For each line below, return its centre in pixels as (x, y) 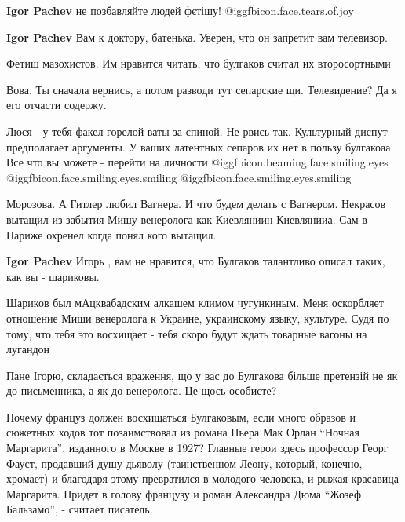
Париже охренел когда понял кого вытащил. (111, 234)
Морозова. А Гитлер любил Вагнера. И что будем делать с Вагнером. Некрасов (196, 204)
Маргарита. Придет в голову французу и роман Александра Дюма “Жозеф (184, 493)
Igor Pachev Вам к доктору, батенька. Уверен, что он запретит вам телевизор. (197, 37)
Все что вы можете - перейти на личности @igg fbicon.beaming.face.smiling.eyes (197, 162)
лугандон (28, 349)
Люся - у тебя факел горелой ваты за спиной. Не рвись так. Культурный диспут (197, 131)
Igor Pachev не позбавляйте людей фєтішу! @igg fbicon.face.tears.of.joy (180, 10)
